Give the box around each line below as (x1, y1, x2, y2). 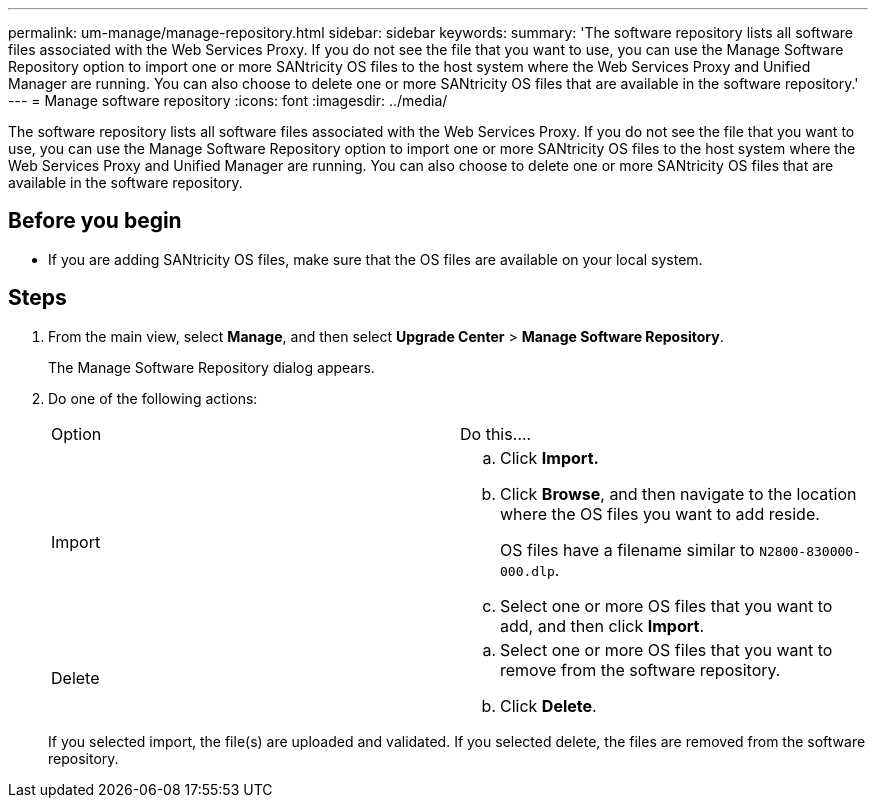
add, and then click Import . (500, 615, 705, 636)
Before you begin (8, 208, 182, 234)
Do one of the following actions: (48, 389, 258, 407)
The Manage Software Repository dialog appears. (48, 358, 375, 376)
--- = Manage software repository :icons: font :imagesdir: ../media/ (8, 92, 448, 109)
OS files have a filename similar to (500, 539, 755, 560)
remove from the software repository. (500, 659, 781, 680)
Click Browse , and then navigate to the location (500, 483, 857, 504)
